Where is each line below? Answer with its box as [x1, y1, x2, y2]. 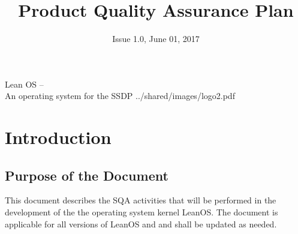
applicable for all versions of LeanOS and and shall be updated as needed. [5, 217, 277, 230]
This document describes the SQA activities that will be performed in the [5, 194, 276, 206]
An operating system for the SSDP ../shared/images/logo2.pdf [5, 89, 235, 102]
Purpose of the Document [5, 166, 168, 184]
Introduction [5, 125, 112, 149]
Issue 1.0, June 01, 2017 [112, 32, 200, 45]
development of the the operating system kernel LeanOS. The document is [5, 206, 278, 218]
